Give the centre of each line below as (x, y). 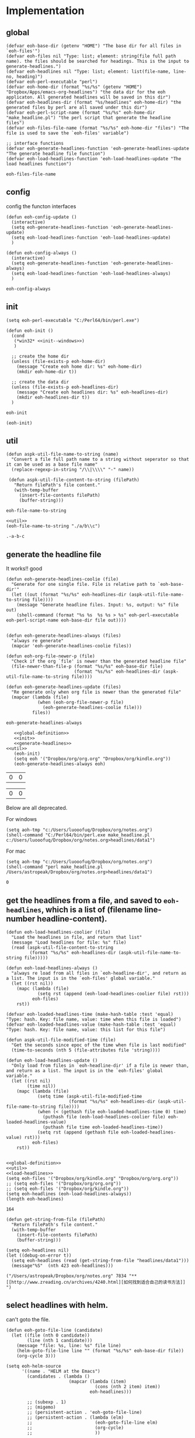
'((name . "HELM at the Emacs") (61, 1371)
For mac (16, 851)
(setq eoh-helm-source (34, 1366)
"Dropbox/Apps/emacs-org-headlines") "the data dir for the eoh (86, 92)
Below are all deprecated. (37, 808)
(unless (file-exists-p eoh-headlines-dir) (65, 387)
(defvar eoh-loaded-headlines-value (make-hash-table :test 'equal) (91, 1025)
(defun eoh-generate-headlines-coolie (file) (62, 579)
